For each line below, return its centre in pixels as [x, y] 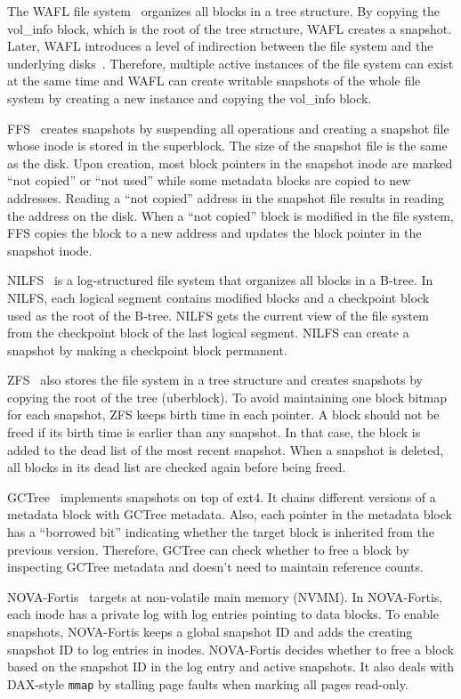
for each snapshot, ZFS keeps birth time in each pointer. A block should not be [223, 415]
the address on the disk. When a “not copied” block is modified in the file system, [230, 215]
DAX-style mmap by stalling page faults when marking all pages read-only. [208, 683]
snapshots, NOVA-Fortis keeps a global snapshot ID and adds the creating [210, 631]
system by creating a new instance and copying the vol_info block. [190, 98]
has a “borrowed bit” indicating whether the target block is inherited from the [221, 532]
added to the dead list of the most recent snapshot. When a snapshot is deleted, [226, 449]
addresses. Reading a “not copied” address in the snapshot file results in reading [226, 197]
